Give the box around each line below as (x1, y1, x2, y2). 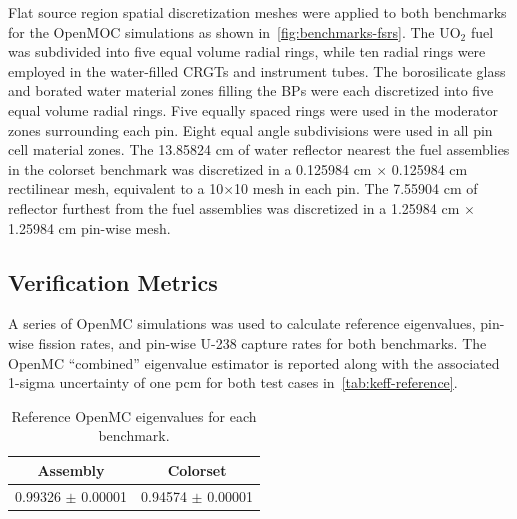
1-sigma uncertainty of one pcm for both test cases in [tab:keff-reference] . (8, 372, 458, 393)
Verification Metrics (8, 266, 218, 297)
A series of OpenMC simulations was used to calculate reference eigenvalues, (8, 313, 476, 334)
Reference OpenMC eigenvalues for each (11, 405, 257, 426)
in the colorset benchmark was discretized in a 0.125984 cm (8, 158, 372, 179)
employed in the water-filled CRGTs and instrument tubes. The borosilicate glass (8, 60, 506, 81)
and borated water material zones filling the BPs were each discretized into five (8, 80, 494, 101)
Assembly (37, 459, 105, 480)
